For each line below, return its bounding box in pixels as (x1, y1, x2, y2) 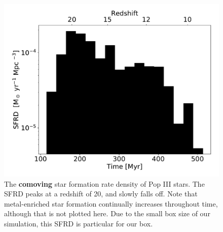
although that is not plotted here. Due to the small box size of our (4, 208, 210, 219)
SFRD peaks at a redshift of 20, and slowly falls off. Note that (4, 188, 198, 199)
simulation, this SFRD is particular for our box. (4, 218, 153, 229)
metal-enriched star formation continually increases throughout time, (4, 198, 218, 209)
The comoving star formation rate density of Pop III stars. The (4, 178, 205, 189)
